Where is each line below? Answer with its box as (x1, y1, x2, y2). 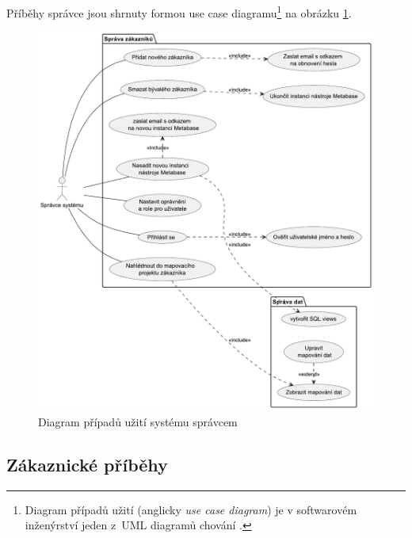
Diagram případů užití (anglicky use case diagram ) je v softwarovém (25, 501, 357, 517)
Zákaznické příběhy (6, 452, 168, 476)
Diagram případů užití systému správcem (38, 414, 238, 429)
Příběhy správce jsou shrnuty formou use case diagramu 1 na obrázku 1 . (6, 2, 352, 21)
